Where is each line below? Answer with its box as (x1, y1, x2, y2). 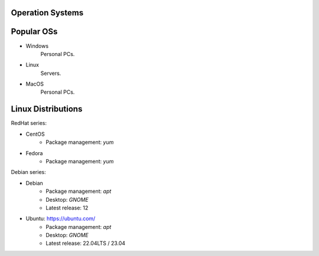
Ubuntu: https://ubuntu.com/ (25, 215, 96, 222)
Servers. (40, 70, 61, 77)
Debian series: (11, 169, 47, 176)
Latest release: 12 (45, 204, 89, 211)
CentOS (25, 130, 45, 137)
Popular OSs (11, 27, 58, 37)
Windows (25, 42, 49, 50)
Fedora (25, 149, 43, 156)
